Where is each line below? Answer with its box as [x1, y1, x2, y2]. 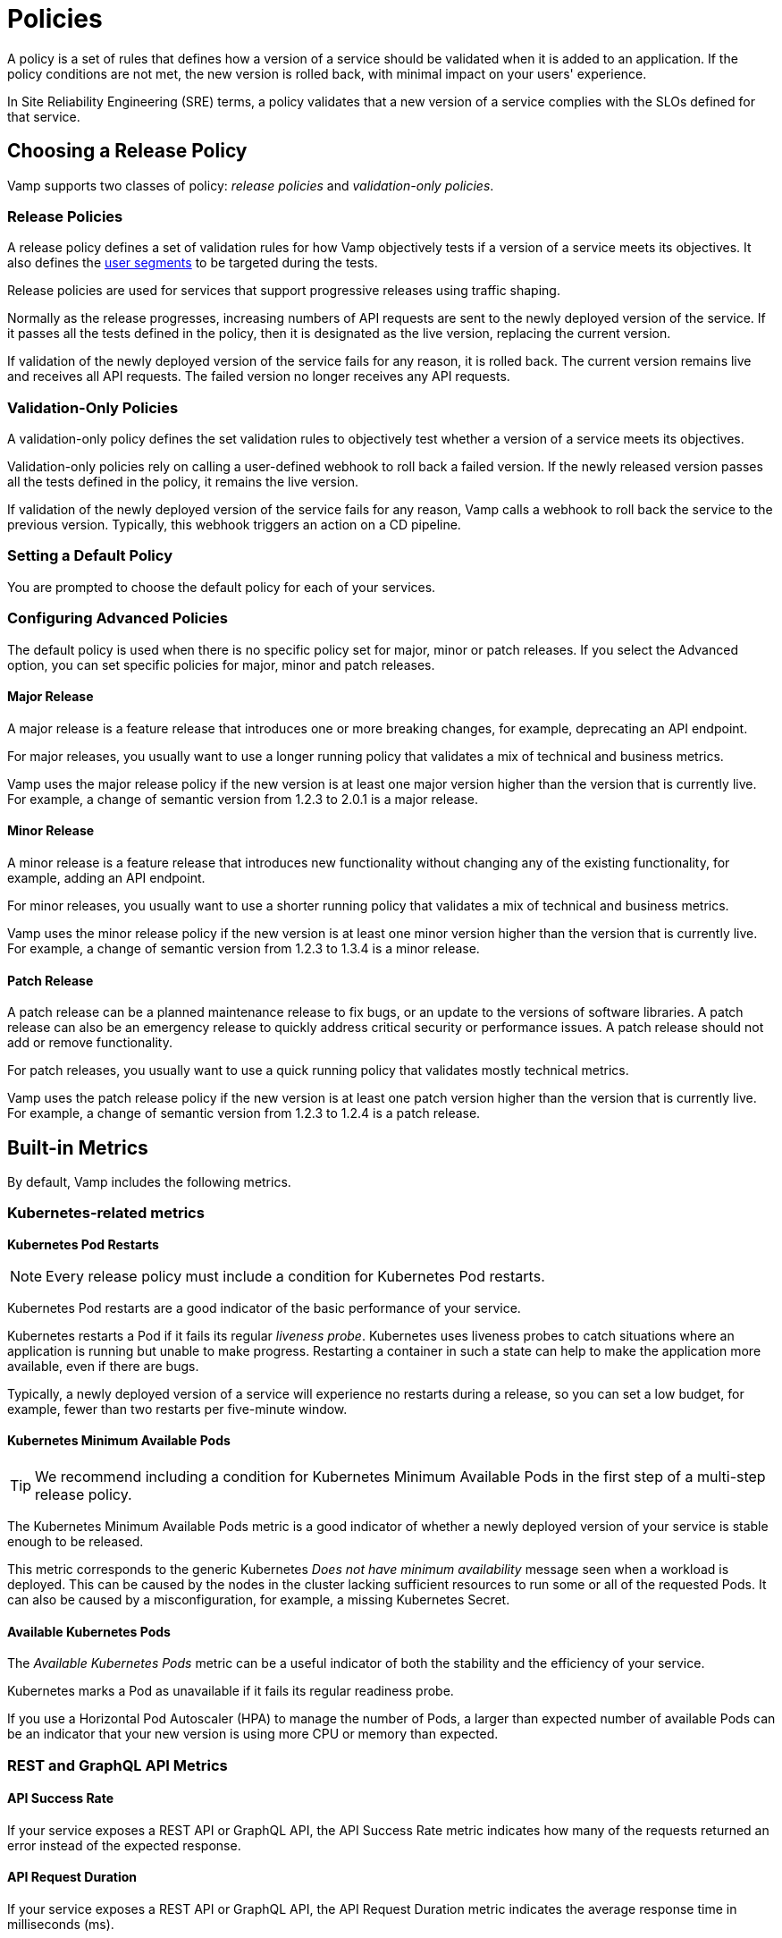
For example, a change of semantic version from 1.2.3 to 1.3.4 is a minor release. [7, 941, 480, 957]
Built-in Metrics [7, 1136, 148, 1159]
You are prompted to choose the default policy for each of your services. [7, 579, 436, 595]
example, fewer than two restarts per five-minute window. [7, 1401, 348, 1417]
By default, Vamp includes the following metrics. [7, 1174, 291, 1190]
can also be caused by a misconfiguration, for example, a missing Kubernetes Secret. [7, 1592, 510, 1608]
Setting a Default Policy [7, 546, 172, 565]
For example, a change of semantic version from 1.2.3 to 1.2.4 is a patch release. [7, 1105, 481, 1121]
